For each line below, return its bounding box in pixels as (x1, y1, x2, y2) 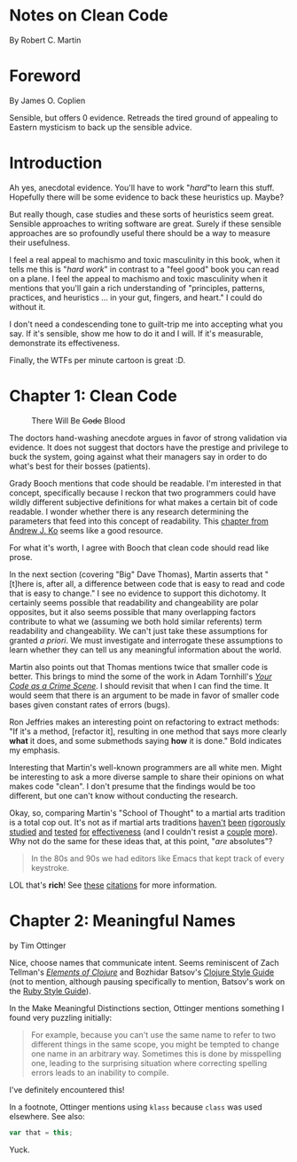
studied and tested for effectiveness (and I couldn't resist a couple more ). (9, 826, 277, 837)
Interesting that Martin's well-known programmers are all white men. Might (9, 762, 282, 772)
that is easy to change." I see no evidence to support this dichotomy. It (9, 588, 267, 598)
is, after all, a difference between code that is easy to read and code (35, 578, 285, 589)
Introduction (9, 153, 103, 173)
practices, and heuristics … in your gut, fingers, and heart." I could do (9, 292, 263, 303)
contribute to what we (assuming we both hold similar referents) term (9, 616, 262, 627)
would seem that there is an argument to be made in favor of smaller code (9, 690, 279, 700)
